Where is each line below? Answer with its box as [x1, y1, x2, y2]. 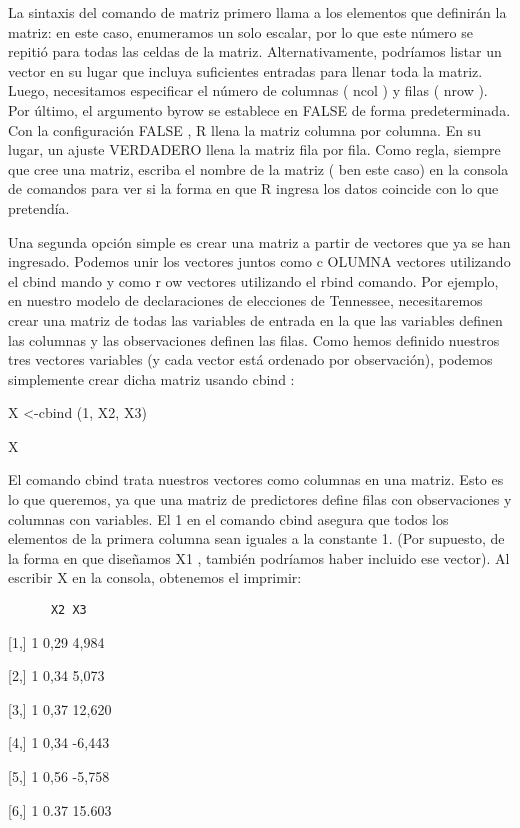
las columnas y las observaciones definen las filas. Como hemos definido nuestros [8, 329, 500, 350]
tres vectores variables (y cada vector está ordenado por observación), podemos [8, 349, 493, 370]
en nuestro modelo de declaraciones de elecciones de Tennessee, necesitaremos [8, 290, 483, 311]
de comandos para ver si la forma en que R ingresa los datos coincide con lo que [8, 178, 499, 199]
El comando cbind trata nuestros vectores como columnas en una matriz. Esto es [8, 469, 504, 490]
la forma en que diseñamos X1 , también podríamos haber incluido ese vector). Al [8, 547, 510, 568]
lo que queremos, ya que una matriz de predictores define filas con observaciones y [8, 489, 512, 510]
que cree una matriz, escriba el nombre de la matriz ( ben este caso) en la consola [8, 158, 509, 179]
